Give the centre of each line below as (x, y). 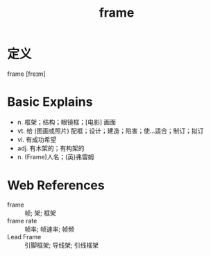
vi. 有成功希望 (37, 139)
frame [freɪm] (27, 74)
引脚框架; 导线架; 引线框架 (62, 245)
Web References (56, 185)
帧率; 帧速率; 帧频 (50, 229)
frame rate (22, 221)
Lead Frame (24, 237)
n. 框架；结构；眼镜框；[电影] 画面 (67, 122)
